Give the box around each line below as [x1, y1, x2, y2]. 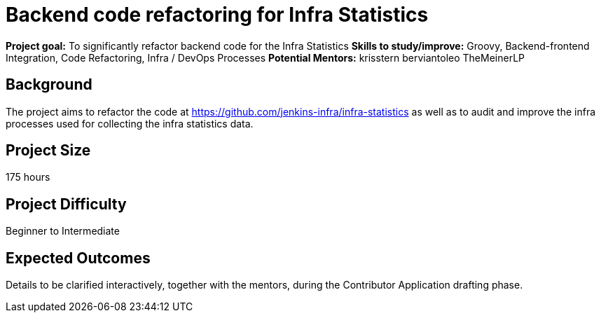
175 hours [6, 171, 50, 184]
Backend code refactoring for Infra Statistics [6, 3, 429, 27]
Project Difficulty [6, 195, 127, 213]
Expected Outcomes [6, 249, 151, 267]
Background [6, 76, 92, 94]
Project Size [6, 141, 91, 160]
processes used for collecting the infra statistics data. [6, 117, 254, 130]
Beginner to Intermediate [6, 225, 120, 237]
